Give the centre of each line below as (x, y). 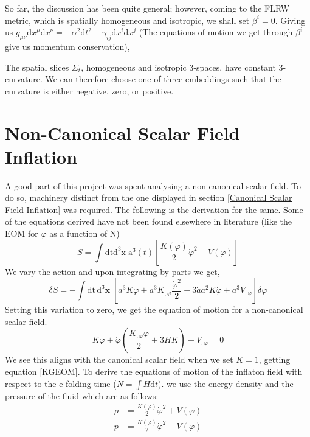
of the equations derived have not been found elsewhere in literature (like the (149, 221)
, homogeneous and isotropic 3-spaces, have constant (178, 67)
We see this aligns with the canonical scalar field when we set (119, 359)
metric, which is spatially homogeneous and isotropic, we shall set (127, 20)
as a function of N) (84, 233)
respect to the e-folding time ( (61, 383)
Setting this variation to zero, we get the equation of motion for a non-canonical (154, 309)
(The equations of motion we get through (216, 32)
